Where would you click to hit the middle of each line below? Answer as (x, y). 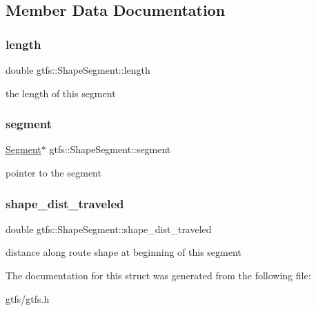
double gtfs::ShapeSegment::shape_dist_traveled (109, 229)
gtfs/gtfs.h (28, 298)
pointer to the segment (53, 172)
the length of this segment (61, 93)
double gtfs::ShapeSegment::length (78, 70)
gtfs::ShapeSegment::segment (110, 149)
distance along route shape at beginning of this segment (124, 252)
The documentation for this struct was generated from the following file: (158, 275)
